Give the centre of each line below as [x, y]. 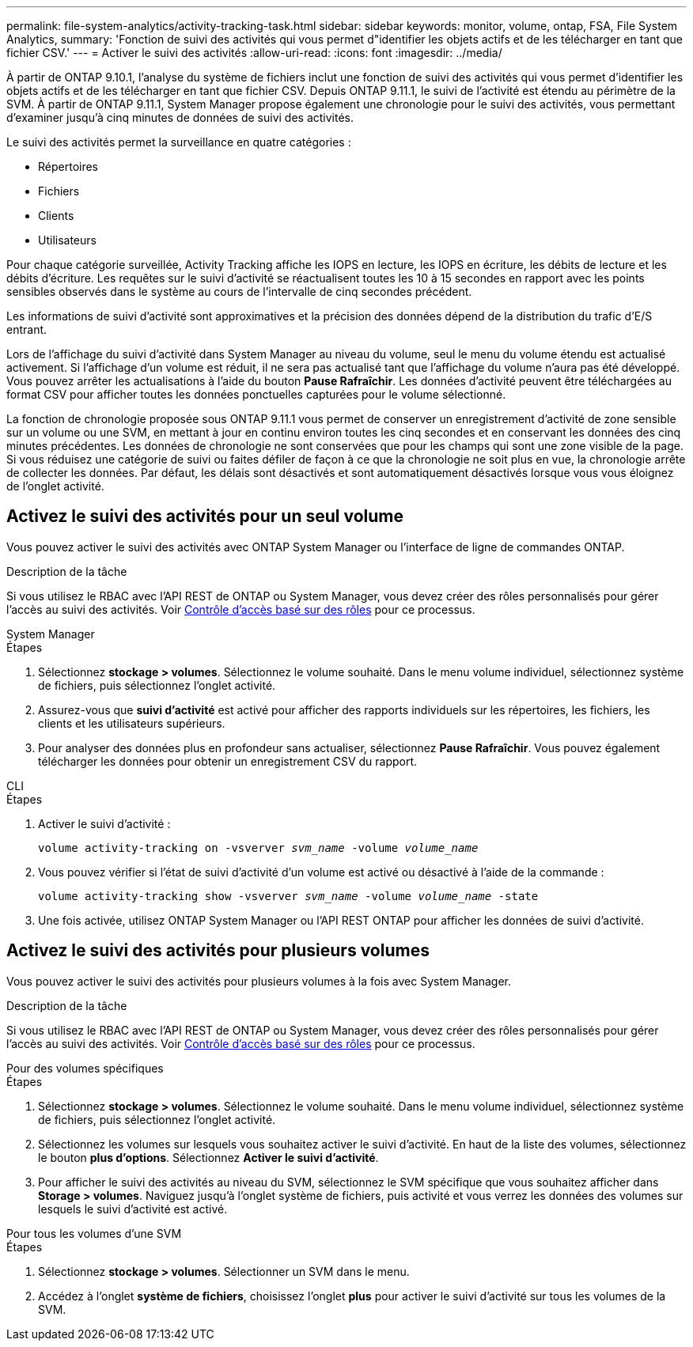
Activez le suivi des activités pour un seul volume [205, 516]
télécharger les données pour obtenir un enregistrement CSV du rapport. [228, 761]
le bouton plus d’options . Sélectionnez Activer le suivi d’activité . [208, 1157]
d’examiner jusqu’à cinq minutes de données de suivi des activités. [180, 117]
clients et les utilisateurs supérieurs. [132, 723]
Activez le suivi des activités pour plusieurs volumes [218, 951]
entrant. [27, 329]
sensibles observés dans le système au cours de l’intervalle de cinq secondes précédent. [239, 291]
